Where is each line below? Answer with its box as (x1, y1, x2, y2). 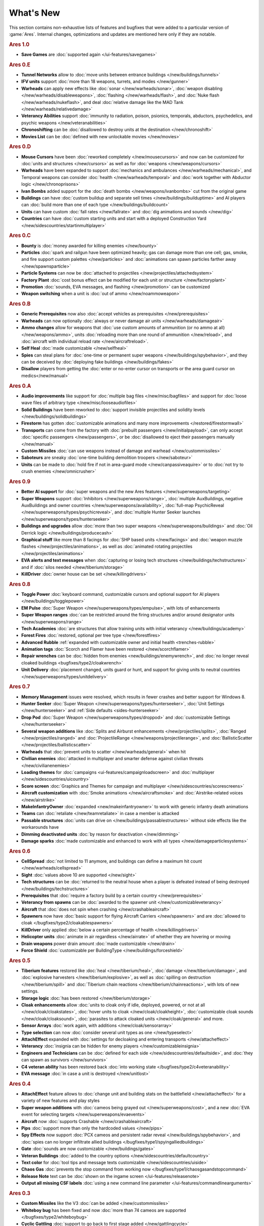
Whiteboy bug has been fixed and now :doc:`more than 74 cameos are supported (21, 1207, 186, 1213)
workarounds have (21, 824, 59, 830)
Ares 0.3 (9, 1190, 31, 1197)
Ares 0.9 (9, 478, 31, 485)
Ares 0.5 (9, 957, 31, 964)
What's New (9, 7, 61, 18)
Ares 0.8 (9, 581, 31, 587)
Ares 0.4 (9, 1080, 31, 1087)
